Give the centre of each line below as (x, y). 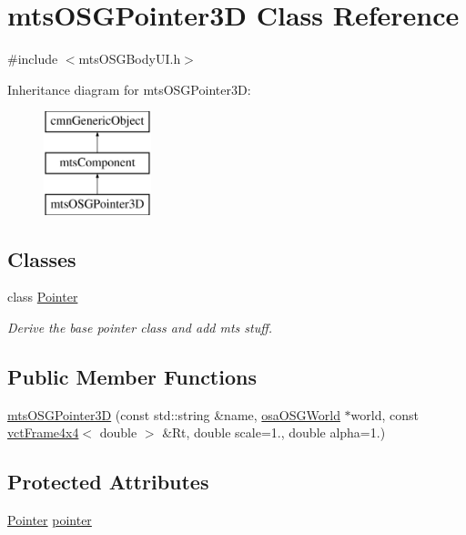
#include (33, 59)
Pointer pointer (50, 520)
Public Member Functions (132, 377)
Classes (42, 258)
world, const (385, 414)
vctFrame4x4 (43, 432)
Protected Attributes (108, 482)
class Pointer (43, 297)
